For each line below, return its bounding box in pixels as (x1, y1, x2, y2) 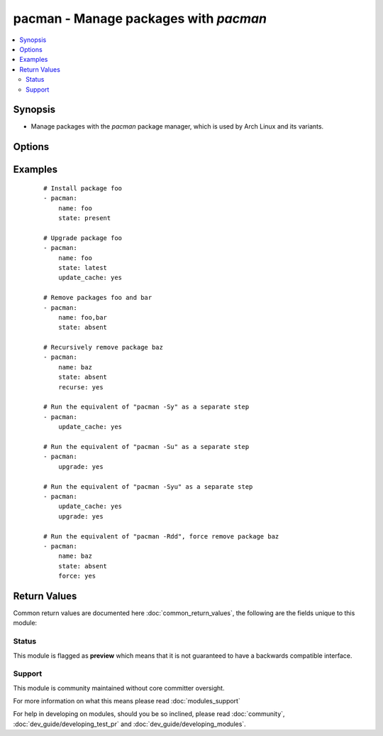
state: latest (57, 264, 108, 271)
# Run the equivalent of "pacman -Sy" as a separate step (43, 403, 250, 411)
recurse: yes (57, 383, 104, 391)
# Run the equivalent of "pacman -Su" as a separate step (43, 443, 250, 450)
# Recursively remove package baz (43, 343, 163, 352)
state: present (57, 214, 111, 222)
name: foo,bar (57, 313, 108, 321)
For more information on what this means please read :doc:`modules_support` (13, 697, 240, 705)
